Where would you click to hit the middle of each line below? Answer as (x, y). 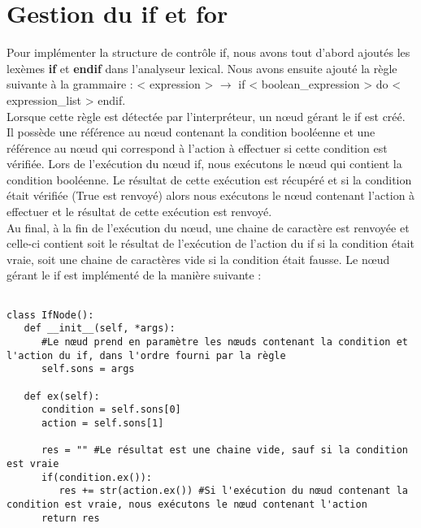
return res (70, 518)
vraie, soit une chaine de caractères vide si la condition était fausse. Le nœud (198, 259)
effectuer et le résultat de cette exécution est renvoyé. (139, 212)
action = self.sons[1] (102, 423)
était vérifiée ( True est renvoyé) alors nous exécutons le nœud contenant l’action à (211, 195)
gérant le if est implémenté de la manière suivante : (134, 275)
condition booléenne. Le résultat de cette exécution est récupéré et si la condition (209, 179)
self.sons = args (88, 369)
